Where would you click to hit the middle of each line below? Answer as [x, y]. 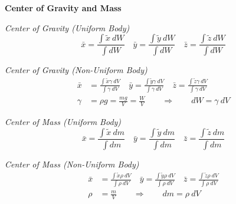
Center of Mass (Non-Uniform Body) [72, 164]
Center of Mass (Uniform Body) [63, 122]
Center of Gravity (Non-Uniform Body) [76, 70]
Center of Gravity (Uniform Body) [67, 27]
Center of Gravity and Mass [63, 8]
